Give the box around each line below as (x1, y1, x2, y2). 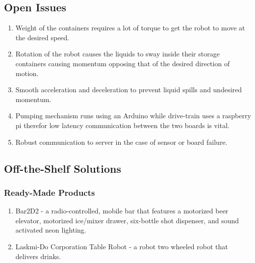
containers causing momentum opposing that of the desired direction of (15, 58, 230, 68)
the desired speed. (15, 32, 70, 42)
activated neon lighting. (15, 225, 86, 235)
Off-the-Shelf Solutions (4, 160, 121, 176)
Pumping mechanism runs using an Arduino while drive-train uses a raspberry (15, 110, 251, 121)
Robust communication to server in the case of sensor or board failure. (15, 136, 228, 147)
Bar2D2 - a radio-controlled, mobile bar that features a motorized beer (15, 206, 229, 216)
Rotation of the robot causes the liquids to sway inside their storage (15, 49, 220, 59)
